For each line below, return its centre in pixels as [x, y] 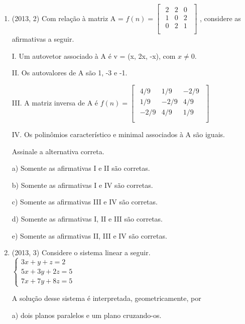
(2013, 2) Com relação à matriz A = [68, 18]
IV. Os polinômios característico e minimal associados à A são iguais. [118, 134]
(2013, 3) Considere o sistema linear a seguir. [81, 252]
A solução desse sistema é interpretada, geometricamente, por [106, 298]
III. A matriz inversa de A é [55, 103]
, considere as [220, 18]
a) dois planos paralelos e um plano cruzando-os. [87, 315]
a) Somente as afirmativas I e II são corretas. [81, 168]
